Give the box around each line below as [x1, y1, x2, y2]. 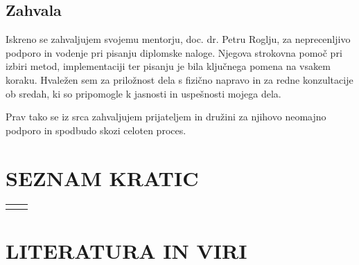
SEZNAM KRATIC [6, 163, 199, 192]
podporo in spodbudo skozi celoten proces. [6, 122, 186, 137]
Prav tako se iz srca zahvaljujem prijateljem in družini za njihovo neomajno [6, 109, 326, 124]
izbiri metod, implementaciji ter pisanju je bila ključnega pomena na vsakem [6, 59, 331, 73]
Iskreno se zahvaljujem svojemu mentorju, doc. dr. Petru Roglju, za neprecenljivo [6, 32, 351, 46]
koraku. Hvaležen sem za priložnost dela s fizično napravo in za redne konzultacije [6, 72, 353, 86]
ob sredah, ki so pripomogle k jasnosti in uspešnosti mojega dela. [6, 86, 281, 100]
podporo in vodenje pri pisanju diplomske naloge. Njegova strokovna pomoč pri [6, 45, 342, 60]
